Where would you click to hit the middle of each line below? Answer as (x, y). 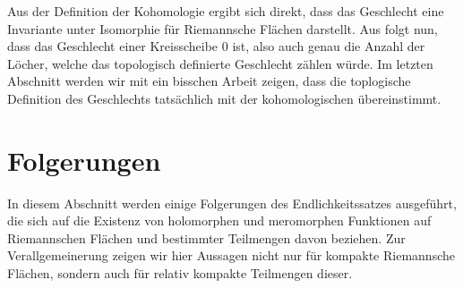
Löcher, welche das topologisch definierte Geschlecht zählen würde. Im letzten (220, 63)
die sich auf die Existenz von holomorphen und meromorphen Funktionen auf (219, 220)
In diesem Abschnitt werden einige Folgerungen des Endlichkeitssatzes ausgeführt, (232, 203)
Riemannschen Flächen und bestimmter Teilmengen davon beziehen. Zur (206, 237)
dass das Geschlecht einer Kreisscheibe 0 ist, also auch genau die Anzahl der (216, 46)
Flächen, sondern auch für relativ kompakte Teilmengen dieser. (180, 273)
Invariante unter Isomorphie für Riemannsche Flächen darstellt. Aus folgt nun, (223, 28)
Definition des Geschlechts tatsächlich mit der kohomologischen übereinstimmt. (224, 98)
